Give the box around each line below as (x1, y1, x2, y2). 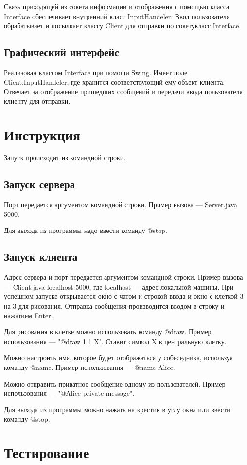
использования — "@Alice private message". (4, 388, 135, 398)
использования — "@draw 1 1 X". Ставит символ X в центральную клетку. (4, 336, 227, 346)
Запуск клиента (4, 249, 78, 264)
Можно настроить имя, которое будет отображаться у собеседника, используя (4, 352, 233, 363)
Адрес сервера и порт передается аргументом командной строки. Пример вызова (4, 272, 243, 282)
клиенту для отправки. (4, 96, 71, 106)
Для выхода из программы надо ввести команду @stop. (4, 225, 167, 235)
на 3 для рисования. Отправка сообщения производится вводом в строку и (4, 301, 225, 311)
